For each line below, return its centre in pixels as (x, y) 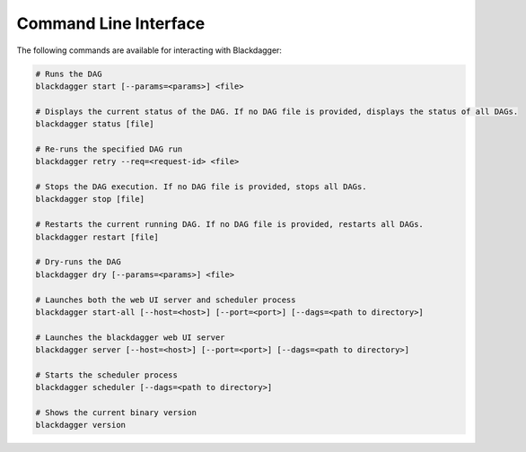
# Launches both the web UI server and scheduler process (166, 300)
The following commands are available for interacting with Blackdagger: (149, 50)
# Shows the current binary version (116, 413)
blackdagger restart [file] (97, 237)
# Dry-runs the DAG (78, 262)
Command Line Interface (111, 23)
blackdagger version (80, 425)
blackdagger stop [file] (90, 199)
